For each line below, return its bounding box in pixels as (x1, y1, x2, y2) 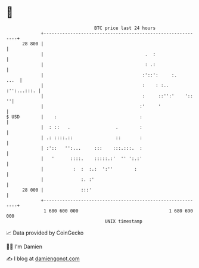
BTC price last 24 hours (94, 25, 156, 31)
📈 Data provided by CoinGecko (6, 229, 84, 236)
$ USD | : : (6, 113, 143, 120)
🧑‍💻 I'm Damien (6, 243, 43, 250)
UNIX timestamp (104, 218, 143, 224)
